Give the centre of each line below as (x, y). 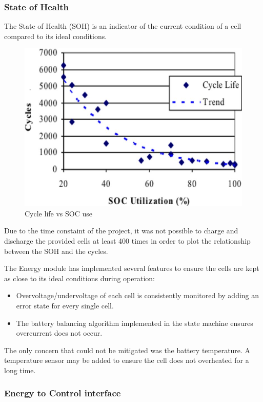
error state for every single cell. (65, 305)
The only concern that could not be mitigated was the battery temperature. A (127, 350)
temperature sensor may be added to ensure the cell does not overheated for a (127, 360)
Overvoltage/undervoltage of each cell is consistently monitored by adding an (138, 295)
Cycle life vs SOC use (58, 213)
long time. (20, 370)
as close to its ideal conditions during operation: (80, 278)
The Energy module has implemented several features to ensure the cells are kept (132, 268)
